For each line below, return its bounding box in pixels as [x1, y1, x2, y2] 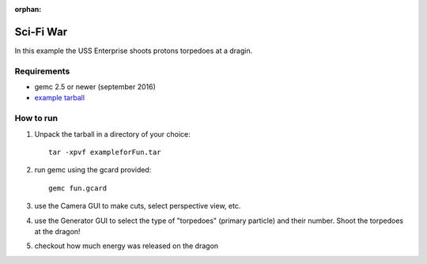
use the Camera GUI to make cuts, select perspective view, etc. [34, 202, 241, 211]
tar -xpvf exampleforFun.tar [48, 147, 161, 157]
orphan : [14, 5, 42, 13]
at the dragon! [34, 226, 81, 236]
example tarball [34, 93, 85, 103]
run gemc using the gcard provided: [34, 165, 152, 175]
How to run [14, 113, 59, 124]
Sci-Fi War [14, 25, 67, 39]
